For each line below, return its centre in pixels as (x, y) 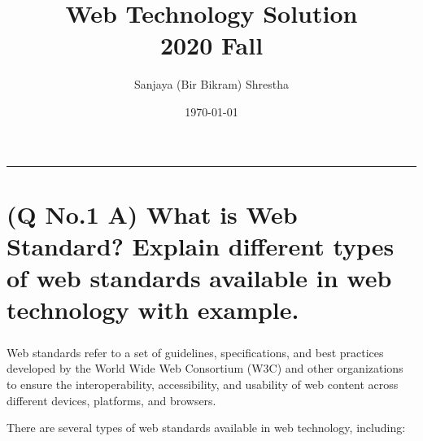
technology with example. (153, 310)
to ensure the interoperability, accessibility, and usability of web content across (203, 384)
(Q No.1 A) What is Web (152, 214)
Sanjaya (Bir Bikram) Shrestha (211, 84)
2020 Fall (211, 45)
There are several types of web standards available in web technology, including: (206, 428)
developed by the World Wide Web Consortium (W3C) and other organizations (205, 368)
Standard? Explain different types (201, 245)
